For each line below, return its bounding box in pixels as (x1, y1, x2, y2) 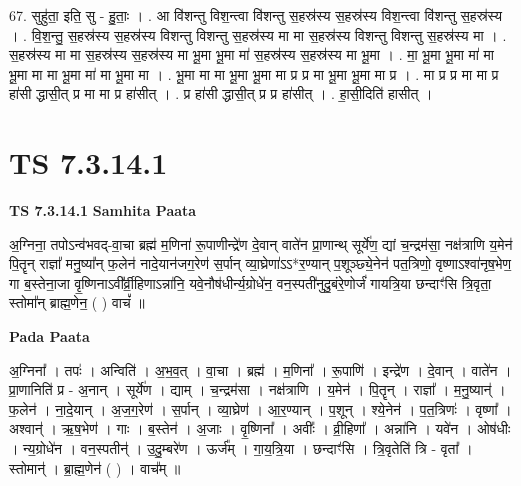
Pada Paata (9, 326, 90, 347)
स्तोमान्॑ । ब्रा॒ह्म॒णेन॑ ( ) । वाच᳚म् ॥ (9, 457, 181, 478)
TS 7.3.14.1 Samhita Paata (9, 200, 197, 221)
